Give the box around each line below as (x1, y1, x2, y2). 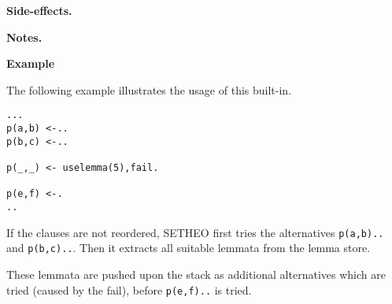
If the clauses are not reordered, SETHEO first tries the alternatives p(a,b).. (6, 224, 384, 240)
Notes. (6, 28, 43, 45)
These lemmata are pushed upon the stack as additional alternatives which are (6, 265, 386, 282)
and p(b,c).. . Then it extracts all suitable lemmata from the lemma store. (6, 239, 371, 256)
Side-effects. (6, 2, 72, 18)
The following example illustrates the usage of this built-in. (6, 81, 292, 98)
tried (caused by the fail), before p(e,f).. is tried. (6, 281, 252, 298)
